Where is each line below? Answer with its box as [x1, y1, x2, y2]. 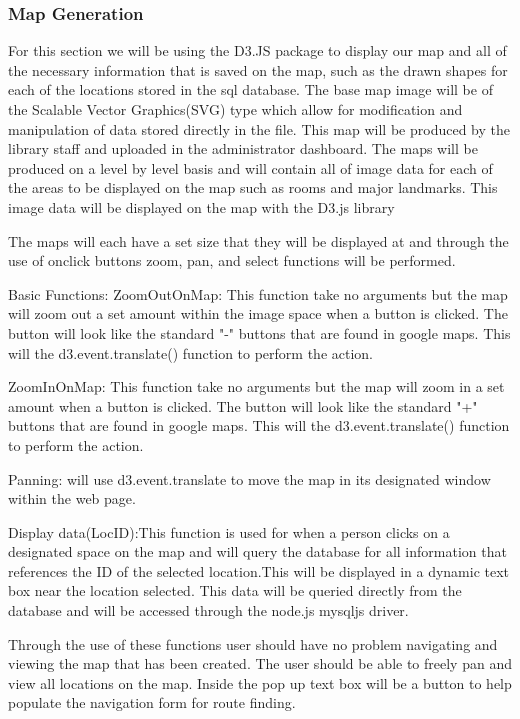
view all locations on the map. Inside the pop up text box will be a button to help [8, 672, 512, 693]
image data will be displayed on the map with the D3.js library [8, 196, 395, 217]
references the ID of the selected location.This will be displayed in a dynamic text [8, 560, 510, 581]
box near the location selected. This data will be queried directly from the [8, 580, 462, 601]
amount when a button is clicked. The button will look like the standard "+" [8, 395, 478, 416]
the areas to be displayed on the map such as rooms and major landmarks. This [8, 177, 498, 198]
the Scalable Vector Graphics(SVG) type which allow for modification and [8, 99, 463, 119]
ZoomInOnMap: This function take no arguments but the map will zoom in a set [8, 376, 505, 397]
